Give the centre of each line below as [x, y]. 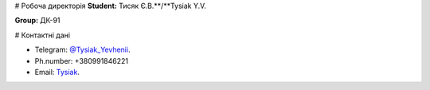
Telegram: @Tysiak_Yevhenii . [82, 50]
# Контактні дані [43, 35]
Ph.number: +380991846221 [82, 61]
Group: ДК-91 [37, 21]
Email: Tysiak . [57, 72]
